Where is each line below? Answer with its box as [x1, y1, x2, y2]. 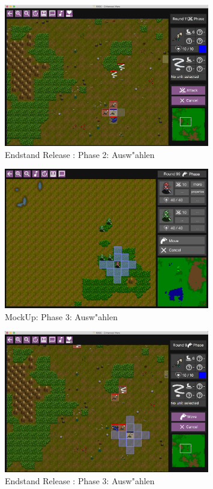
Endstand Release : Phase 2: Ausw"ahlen [5, 148, 155, 160]
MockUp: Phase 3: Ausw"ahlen [5, 310, 118, 323]
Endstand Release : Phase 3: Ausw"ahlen [5, 475, 155, 487]
